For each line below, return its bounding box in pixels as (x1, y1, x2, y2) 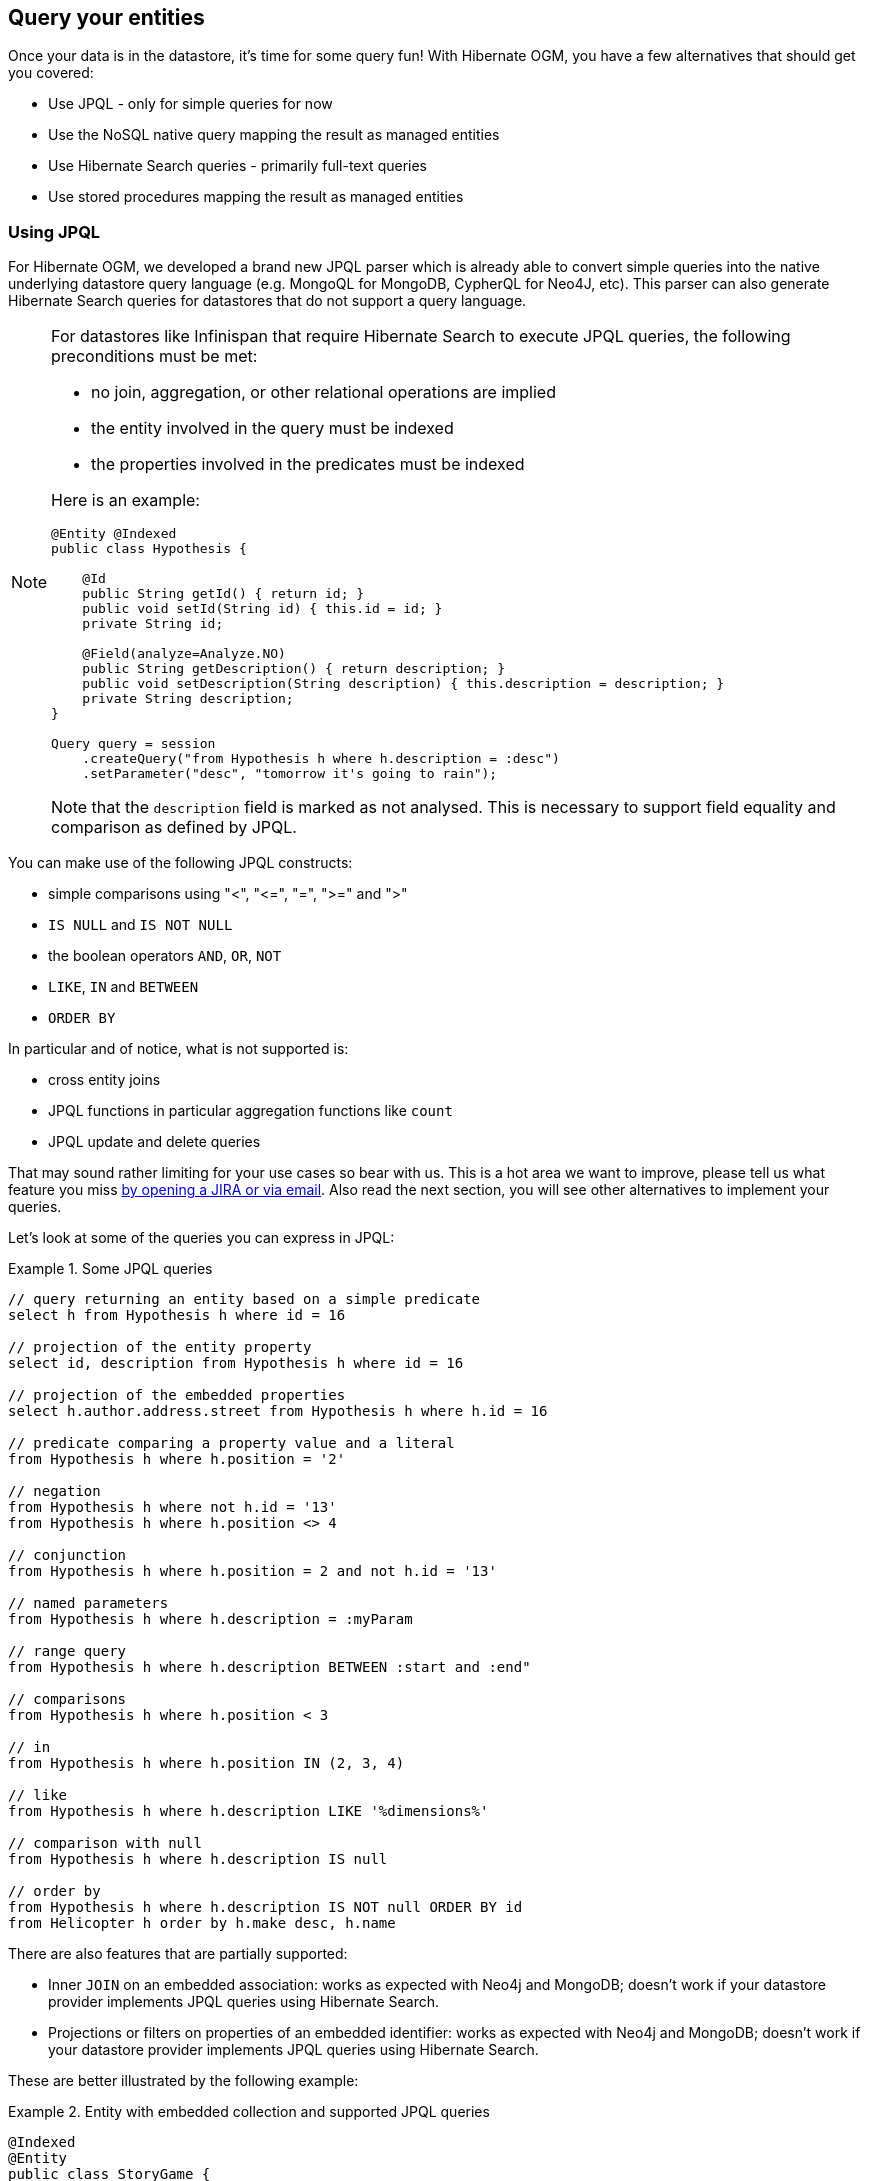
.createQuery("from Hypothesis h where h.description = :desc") (82, 751, 560, 767)
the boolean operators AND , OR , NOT (48, 947, 282, 965)
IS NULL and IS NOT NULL (48, 916, 233, 934)
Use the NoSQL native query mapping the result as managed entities (48, 126, 500, 144)
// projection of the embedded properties (8, 1387, 346, 1404)
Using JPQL (8, 221, 101, 242)
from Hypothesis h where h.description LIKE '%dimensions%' (8, 1803, 489, 1820)
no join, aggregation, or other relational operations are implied (91, 382, 556, 403)
